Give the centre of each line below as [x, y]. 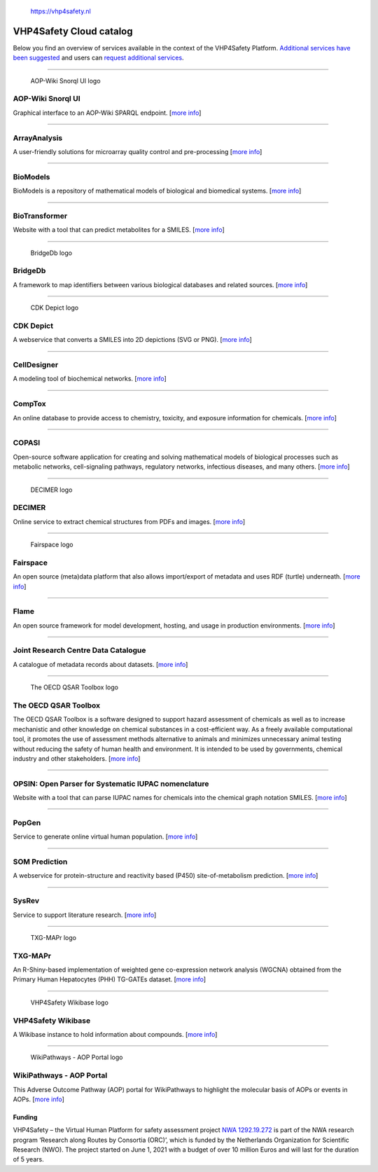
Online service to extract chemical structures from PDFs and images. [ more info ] [129, 521]
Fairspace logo [52, 545]
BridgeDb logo [51, 253]
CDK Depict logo [55, 308]
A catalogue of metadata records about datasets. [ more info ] [100, 664]
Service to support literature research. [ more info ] [85, 915]
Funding [25, 1117]
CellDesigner [36, 365]
